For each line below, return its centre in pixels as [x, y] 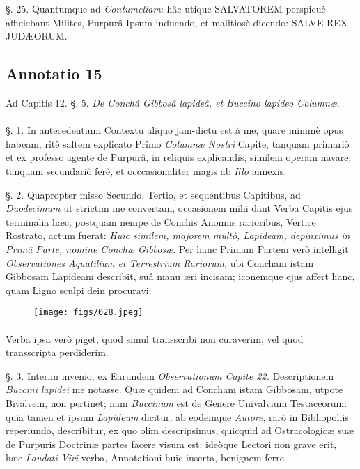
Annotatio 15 [54, 74]
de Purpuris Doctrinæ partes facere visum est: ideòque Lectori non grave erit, [171, 444]
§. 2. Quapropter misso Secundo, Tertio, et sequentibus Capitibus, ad [153, 194]
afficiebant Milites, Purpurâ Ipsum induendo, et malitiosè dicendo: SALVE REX [177, 22]
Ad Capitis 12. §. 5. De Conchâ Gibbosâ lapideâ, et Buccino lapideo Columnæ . [173, 102]
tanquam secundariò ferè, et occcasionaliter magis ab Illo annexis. [146, 170]
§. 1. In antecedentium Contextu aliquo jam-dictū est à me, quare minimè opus [174, 130]
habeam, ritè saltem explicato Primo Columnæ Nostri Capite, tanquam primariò [178, 143]
